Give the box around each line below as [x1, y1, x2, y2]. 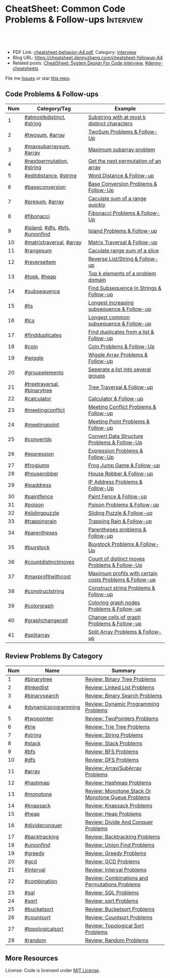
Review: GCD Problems [85, 858, 140, 865]
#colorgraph [24, 602, 54, 609]
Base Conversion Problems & [88, 180, 157, 187]
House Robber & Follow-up [88, 470, 153, 477]
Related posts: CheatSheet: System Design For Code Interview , [12, 59, 144, 66]
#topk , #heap [24, 273, 57, 280]
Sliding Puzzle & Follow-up [88, 509, 153, 516]
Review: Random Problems [85, 936, 149, 943]
